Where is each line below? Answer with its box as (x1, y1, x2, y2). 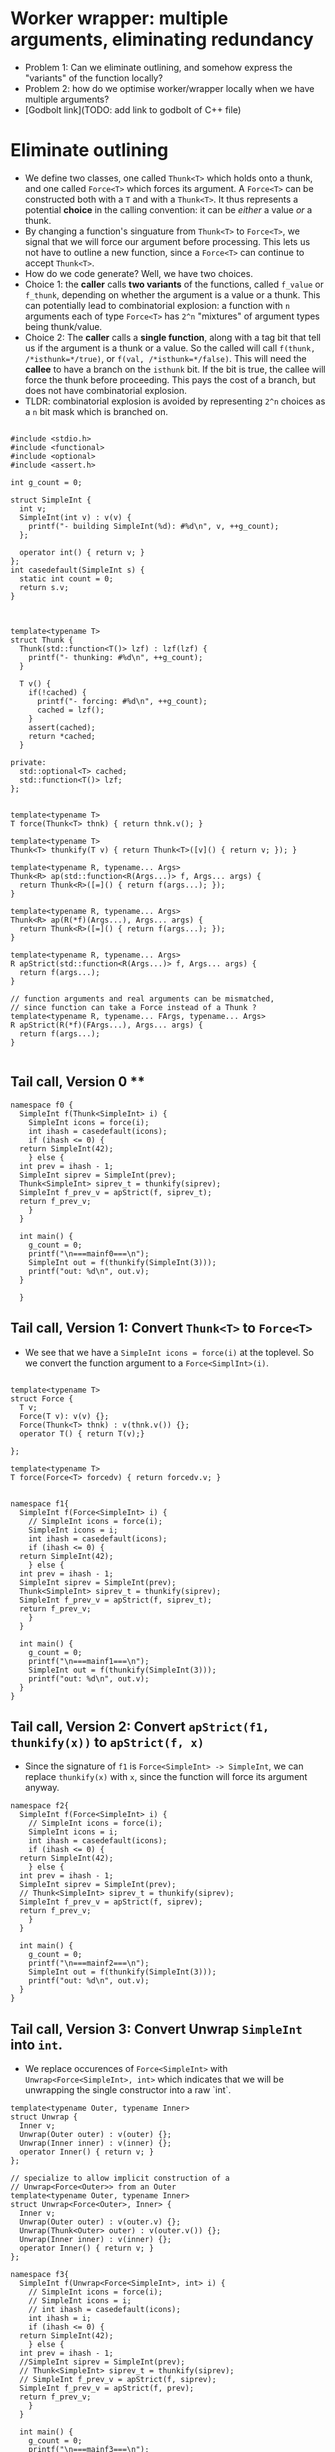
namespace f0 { (10, 1100, 74, 1110)
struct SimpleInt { (10, 495, 92, 505)
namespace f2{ (10, 1801, 70, 1811)
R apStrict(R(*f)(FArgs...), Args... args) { (10, 1020, 203, 1030)
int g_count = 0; (10, 477, 83, 487)
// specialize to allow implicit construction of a (10, 2173, 230, 2184)
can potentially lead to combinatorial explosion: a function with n (24, 299, 290, 311)
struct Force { (10, 1393, 74, 1404)
